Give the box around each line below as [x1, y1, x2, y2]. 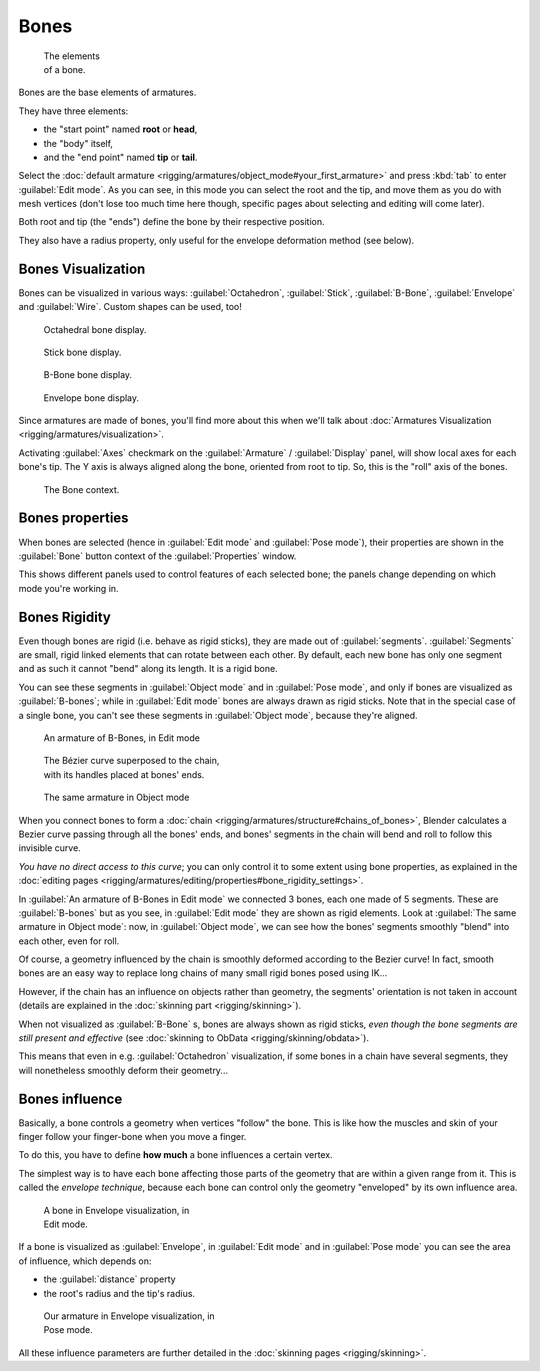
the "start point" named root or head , [43, 123, 198, 135]
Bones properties [18, 510, 129, 527]
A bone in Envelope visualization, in [43, 1204, 190, 1216]
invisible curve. [18, 842, 82, 854]
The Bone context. [43, 483, 120, 495]
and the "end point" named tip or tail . [43, 151, 198, 163]
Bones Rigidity [18, 608, 112, 625]
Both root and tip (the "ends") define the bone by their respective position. [18, 216, 325, 228]
